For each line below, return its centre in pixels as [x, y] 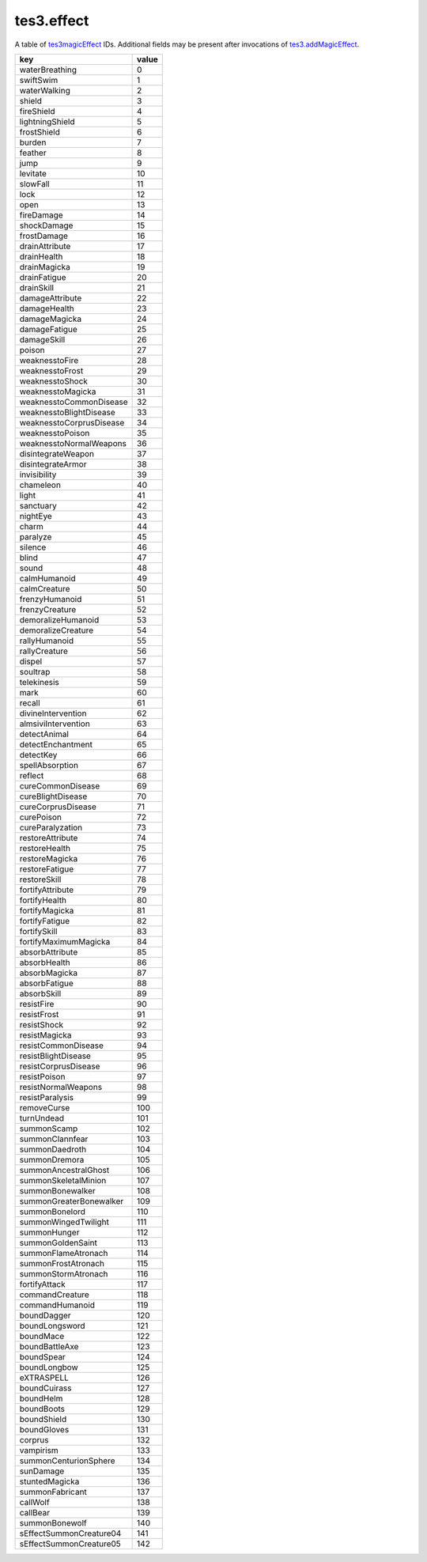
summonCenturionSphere [67, 1461]
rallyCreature [44, 651]
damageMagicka [51, 319]
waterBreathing [48, 70]
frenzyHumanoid [51, 599]
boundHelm [41, 1398]
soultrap [35, 671]
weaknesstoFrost [51, 370]
